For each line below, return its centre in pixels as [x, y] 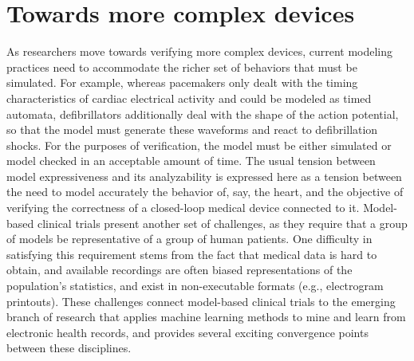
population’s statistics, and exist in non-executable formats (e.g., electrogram [195, 286]
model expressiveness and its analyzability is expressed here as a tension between [204, 176]
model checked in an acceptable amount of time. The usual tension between [191, 161]
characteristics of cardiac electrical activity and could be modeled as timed [189, 98]
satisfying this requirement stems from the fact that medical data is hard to [192, 254]
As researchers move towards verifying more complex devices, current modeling [200, 51]
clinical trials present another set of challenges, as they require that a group [222, 223]
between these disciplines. [69, 348]
